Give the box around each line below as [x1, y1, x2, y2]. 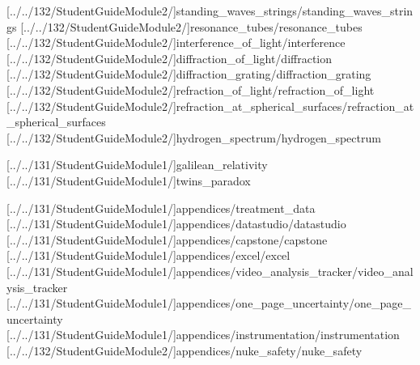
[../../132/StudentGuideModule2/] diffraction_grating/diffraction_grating [6, 66, 371, 83]
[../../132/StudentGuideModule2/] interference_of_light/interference [6, 34, 346, 51]
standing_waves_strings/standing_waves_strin [176, 2, 414, 19]
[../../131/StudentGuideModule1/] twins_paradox [6, 172, 251, 189]
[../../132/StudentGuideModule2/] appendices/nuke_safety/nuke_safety [6, 342, 363, 359]
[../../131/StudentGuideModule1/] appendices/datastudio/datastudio [6, 215, 346, 232]
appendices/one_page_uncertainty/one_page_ [176, 295, 412, 312]
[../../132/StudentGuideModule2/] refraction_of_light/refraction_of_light [6, 81, 375, 98]
